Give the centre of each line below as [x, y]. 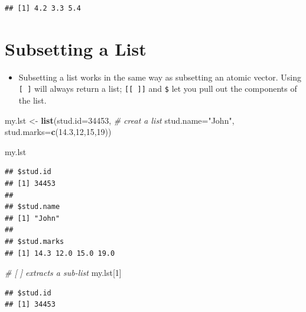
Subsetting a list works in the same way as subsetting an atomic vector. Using [160, 77]
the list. [32, 100]
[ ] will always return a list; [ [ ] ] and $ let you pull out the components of [158, 89]
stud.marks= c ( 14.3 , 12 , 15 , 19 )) [58, 132]
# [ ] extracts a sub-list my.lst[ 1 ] [63, 273]
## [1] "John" [32, 218]
